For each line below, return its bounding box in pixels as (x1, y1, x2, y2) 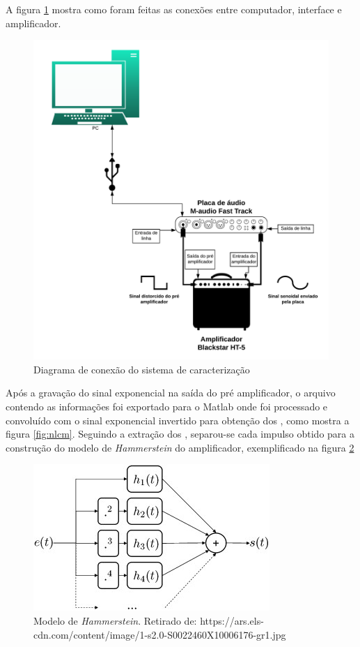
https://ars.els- (200, 613, 264, 627)
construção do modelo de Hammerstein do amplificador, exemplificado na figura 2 (6, 440, 354, 454)
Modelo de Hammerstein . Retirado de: (33, 613, 197, 627)
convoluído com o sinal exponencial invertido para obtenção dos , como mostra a (6, 412, 350, 427)
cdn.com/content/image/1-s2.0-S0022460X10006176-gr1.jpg (33, 627, 286, 641)
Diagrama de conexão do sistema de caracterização (33, 362, 250, 376)
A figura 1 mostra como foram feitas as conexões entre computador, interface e (6, 2, 342, 16)
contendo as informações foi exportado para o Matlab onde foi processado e (6, 399, 328, 413)
